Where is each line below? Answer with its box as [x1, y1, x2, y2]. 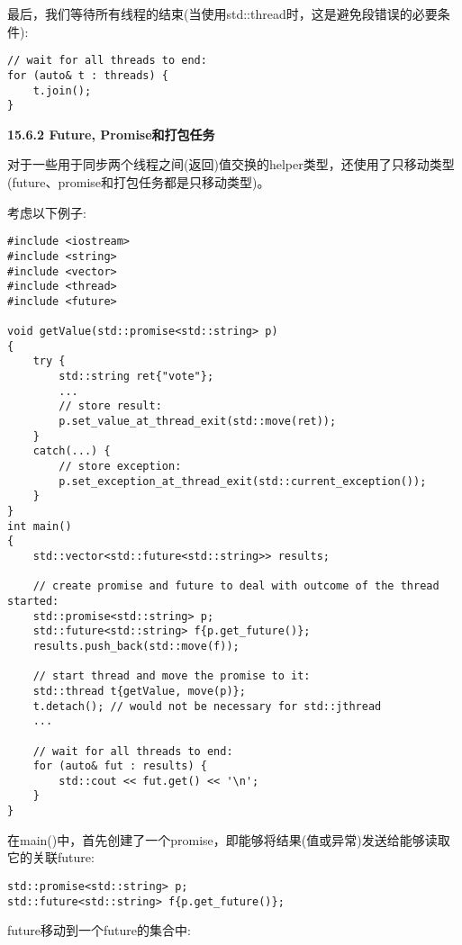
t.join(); [32, 84, 92, 97]
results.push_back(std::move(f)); [32, 639, 240, 652]
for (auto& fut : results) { [32, 760, 207, 773]
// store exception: [59, 460, 182, 473]
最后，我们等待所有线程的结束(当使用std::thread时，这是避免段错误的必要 [7, 4, 438, 22]
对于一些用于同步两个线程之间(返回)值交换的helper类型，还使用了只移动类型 [7, 155, 455, 174]
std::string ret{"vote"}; [59, 370, 214, 383]
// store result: [59, 400, 162, 413]
